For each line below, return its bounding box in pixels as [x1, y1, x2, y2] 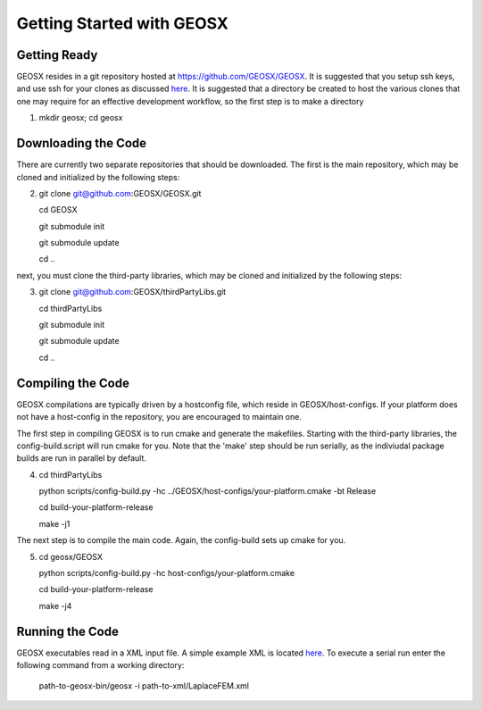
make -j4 [38, 600, 72, 611]
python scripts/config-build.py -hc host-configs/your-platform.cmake [38, 568, 295, 579]
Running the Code [16, 623, 120, 639]
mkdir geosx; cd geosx [38, 113, 123, 123]
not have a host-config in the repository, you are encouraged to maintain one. [16, 412, 303, 422]
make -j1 [38, 518, 71, 529]
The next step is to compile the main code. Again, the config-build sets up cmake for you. [16, 535, 346, 546]
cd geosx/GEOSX [38, 551, 103, 562]
